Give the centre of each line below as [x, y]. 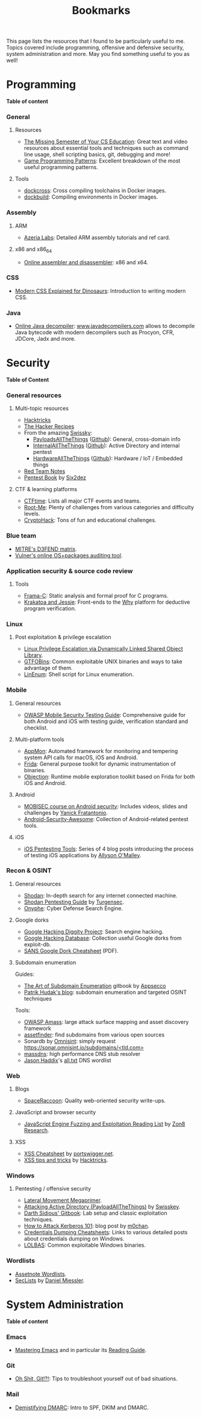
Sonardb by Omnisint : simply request [70, 1041]
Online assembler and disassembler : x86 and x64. [86, 262]
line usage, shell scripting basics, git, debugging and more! [97, 155]
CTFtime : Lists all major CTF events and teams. [82, 501]
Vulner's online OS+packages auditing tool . [69, 555]
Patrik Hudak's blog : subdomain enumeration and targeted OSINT [105, 992]
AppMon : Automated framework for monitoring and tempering [101, 751]
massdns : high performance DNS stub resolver [82, 1053]
